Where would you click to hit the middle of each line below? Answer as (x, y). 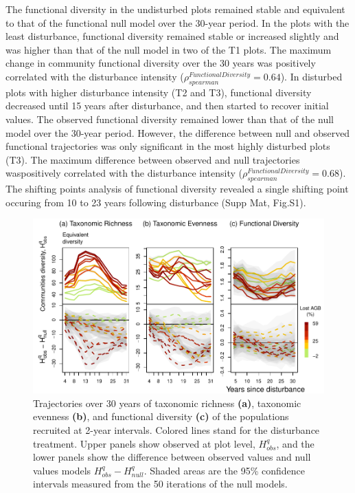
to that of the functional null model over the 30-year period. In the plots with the (177, 22)
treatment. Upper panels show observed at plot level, (144, 443)
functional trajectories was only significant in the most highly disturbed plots (168, 146)
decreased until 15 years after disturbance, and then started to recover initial (167, 106)
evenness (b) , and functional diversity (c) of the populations (161, 416)
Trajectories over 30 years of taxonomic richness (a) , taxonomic (167, 403)
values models (62, 470)
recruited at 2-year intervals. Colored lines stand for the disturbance (176, 430)
